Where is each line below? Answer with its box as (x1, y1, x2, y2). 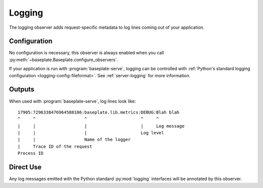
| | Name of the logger (18, 137, 131, 143)
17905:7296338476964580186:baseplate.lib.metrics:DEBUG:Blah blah (18, 109, 180, 115)
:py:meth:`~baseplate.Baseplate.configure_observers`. (9, 57, 118, 63)
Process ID (18, 150, 44, 156)
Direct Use (9, 163, 42, 171)
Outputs (9, 85, 35, 94)
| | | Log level (18, 130, 164, 136)
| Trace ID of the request (18, 144, 93, 149)
